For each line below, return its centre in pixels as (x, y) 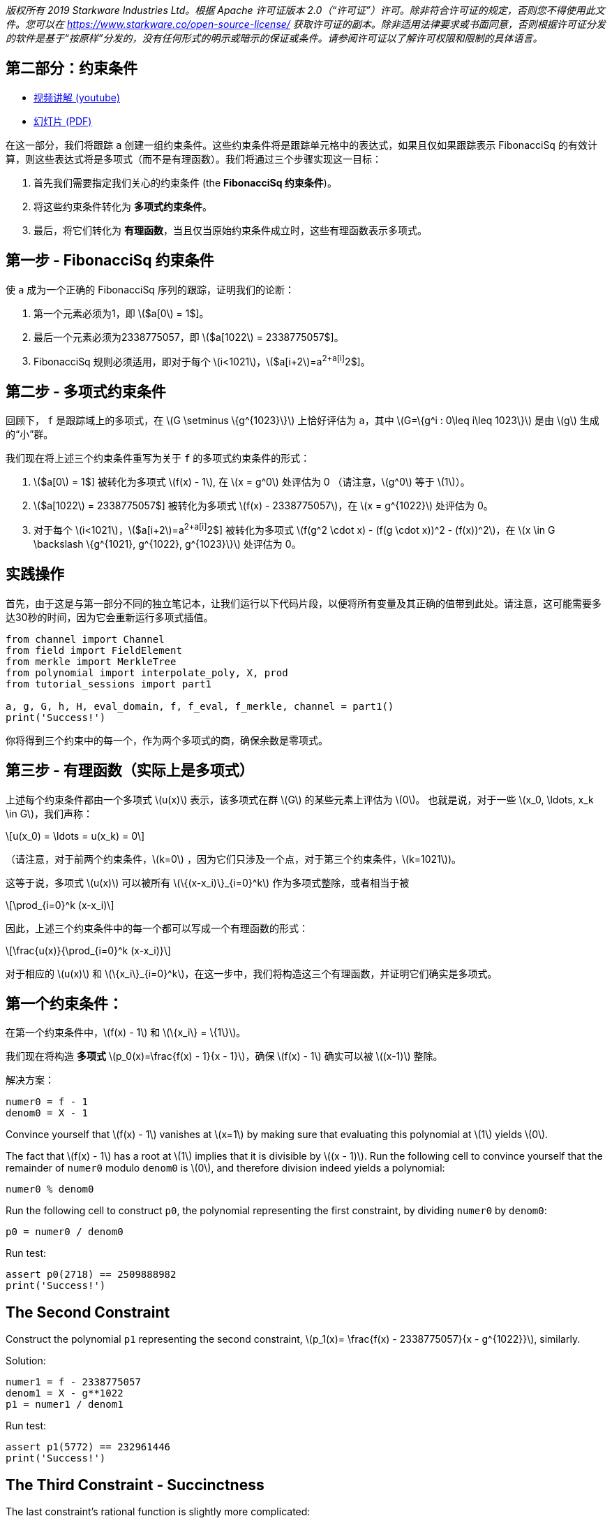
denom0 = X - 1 (47, 1113)
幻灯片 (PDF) (63, 121)
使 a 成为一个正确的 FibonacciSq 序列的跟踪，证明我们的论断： (150, 289)
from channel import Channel (85, 639)
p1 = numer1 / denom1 (65, 1405)
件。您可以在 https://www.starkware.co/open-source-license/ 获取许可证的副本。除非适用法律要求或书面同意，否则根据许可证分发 (306, 24)
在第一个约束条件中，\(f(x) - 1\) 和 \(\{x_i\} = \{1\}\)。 (126, 1033)
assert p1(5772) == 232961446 (88, 1447)
